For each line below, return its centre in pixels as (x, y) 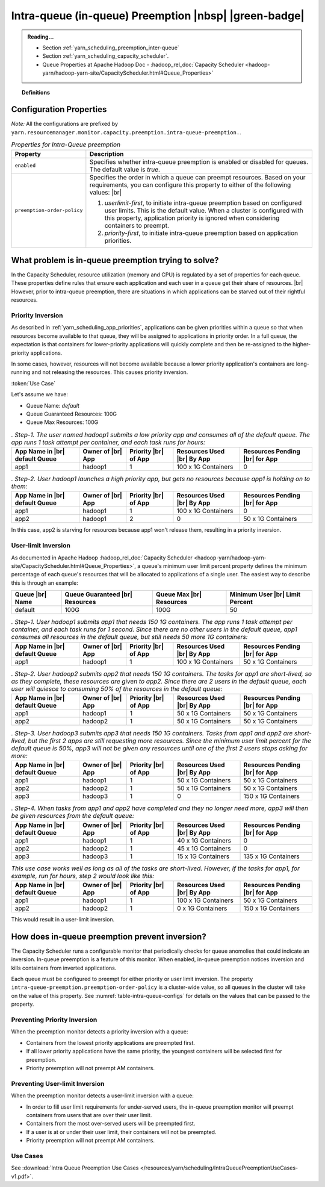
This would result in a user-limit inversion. (63, 920)
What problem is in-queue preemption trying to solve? (115, 260)
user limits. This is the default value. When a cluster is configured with (204, 210)
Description (107, 154)
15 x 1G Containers (203, 856)
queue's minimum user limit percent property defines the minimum (224, 565)
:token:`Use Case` (33, 383)
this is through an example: (45, 583)
